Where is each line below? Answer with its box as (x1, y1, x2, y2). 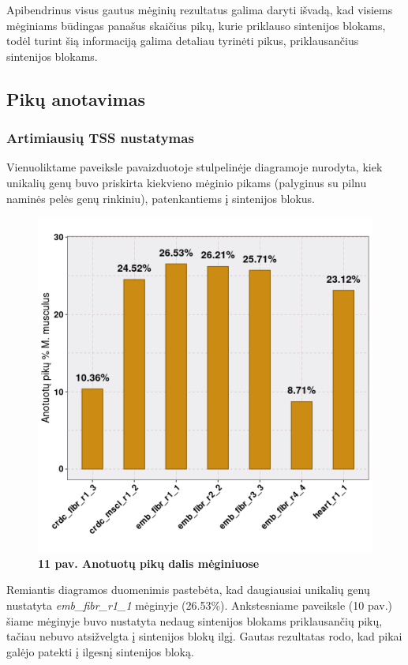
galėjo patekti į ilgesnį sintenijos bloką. (6, 643, 194, 659)
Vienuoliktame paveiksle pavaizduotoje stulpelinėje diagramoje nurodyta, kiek (6, 159, 383, 175)
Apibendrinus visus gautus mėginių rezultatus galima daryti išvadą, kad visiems (6, 2, 393, 17)
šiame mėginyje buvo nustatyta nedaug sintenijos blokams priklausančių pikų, (6, 612, 383, 629)
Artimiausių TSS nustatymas (6, 128, 194, 148)
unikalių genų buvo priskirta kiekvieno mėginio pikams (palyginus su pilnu (6, 174, 367, 190)
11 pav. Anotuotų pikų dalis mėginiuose (38, 554, 260, 571)
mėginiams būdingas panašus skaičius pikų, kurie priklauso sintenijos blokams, (6, 17, 386, 33)
